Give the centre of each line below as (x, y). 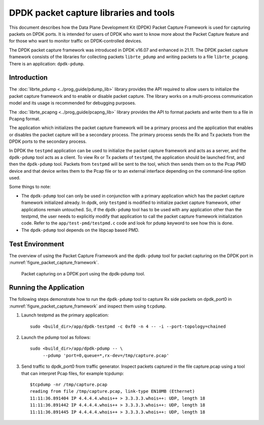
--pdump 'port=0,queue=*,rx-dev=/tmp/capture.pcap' (106, 355)
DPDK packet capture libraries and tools (92, 13)
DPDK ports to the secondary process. (48, 141)
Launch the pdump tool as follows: (56, 337)
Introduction (28, 78)
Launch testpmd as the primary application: (65, 315)
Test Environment (37, 244)
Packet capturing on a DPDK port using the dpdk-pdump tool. (83, 273)
